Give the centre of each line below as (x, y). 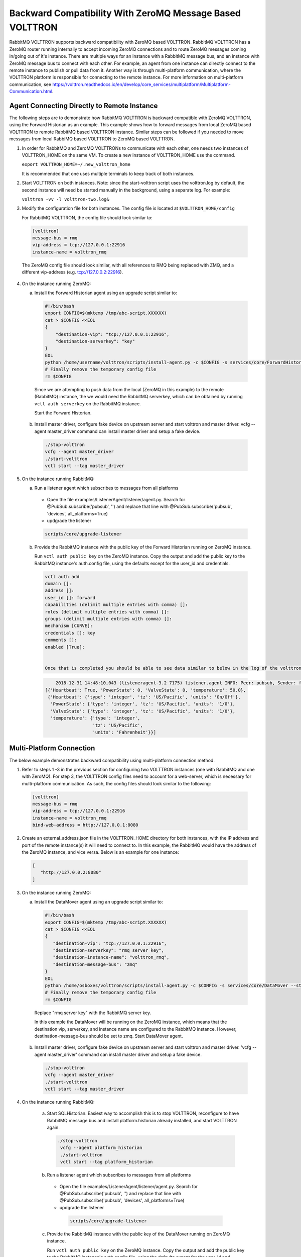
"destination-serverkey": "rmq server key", (108, 951)
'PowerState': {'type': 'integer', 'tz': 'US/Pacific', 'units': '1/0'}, (143, 704)
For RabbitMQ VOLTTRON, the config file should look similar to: (87, 217)
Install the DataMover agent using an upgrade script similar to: (99, 902)
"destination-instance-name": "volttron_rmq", (111, 957)
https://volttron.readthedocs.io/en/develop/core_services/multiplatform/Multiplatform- (141, 84)
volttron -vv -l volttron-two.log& (66, 199)
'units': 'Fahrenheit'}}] (124, 732)
